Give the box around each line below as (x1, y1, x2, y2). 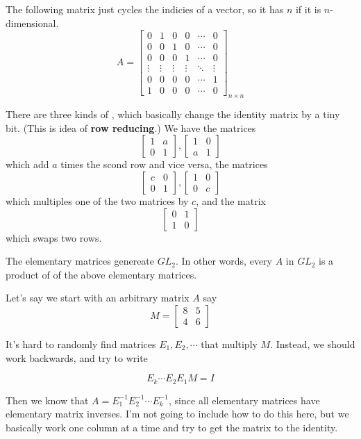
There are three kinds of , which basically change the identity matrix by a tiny (6, 107, 340, 122)
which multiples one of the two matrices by (6, 193, 189, 208)
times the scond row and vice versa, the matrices (60, 157, 268, 172)
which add (6, 157, 49, 172)
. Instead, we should (270, 336, 355, 351)
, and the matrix (196, 193, 266, 208)
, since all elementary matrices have (169, 392, 320, 407)
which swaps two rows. (6, 230, 102, 245)
